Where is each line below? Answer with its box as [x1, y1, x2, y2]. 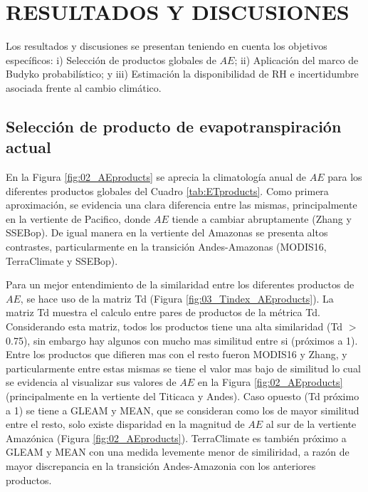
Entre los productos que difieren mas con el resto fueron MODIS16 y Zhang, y [6, 347, 347, 362]
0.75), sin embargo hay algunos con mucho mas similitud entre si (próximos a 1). [6, 333, 358, 347]
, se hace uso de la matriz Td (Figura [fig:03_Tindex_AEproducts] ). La [20, 291, 334, 305]
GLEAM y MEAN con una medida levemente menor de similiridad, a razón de [6, 444, 349, 459]
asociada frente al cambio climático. [6, 80, 162, 95]
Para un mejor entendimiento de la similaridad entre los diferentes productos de [6, 277, 354, 292]
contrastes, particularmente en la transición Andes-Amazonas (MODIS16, [6, 239, 327, 254]
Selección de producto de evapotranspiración [6, 115, 342, 137]
